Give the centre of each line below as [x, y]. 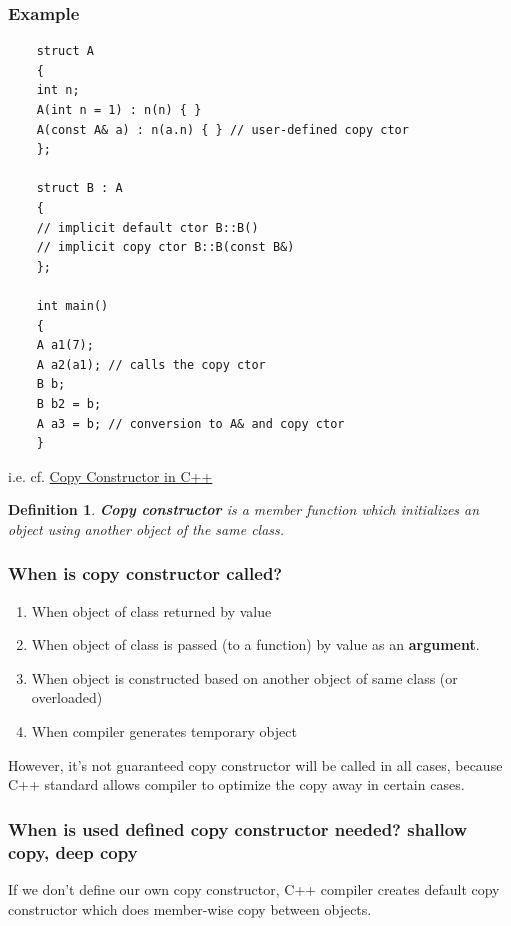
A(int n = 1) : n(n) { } [119, 110]
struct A [65, 51]
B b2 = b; [69, 403]
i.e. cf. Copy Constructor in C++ [110, 475]
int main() [72, 305]
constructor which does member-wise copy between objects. [190, 908]
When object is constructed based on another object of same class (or [244, 677]
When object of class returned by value [151, 610]
